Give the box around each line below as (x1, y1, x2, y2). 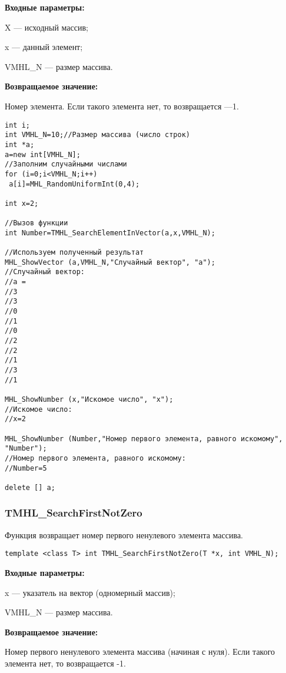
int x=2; (5, 199, 39, 208)
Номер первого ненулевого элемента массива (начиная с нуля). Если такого (5, 645, 275, 658)
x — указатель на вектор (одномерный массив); (5, 586, 175, 598)
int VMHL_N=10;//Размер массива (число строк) (5, 131, 190, 139)
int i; (5, 121, 30, 129)
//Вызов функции (5, 219, 68, 228)
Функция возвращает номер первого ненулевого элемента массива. (5, 528, 244, 541)
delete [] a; (5, 483, 55, 492)
